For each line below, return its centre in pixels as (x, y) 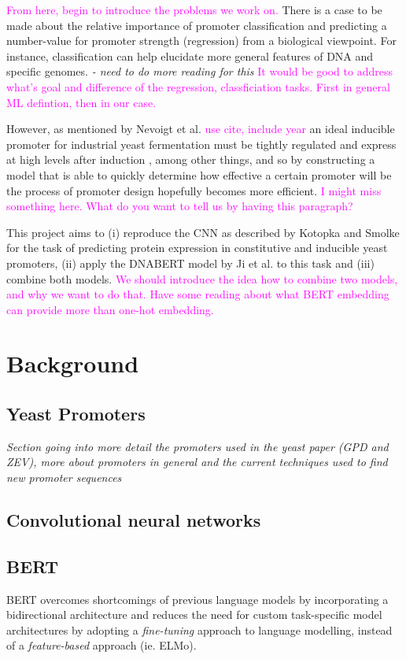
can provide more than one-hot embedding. (110, 309)
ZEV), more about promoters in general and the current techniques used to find (197, 462)
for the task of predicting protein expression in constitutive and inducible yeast (197, 248)
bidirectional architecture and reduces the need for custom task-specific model (194, 615)
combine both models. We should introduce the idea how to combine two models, (202, 278)
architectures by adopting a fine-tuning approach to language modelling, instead (199, 629)
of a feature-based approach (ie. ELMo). (101, 645)
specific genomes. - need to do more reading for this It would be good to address (199, 71)
